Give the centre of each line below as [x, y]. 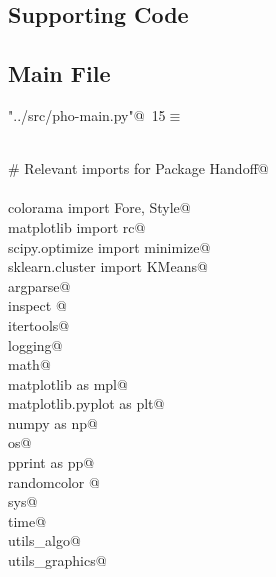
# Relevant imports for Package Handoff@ [138, 168]
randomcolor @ [54, 481]
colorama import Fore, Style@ [99, 207]
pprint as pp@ [51, 462]
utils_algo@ [44, 540]
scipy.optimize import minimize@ [109, 246]
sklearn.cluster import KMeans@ [108, 266]
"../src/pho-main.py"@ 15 [87, 114]
